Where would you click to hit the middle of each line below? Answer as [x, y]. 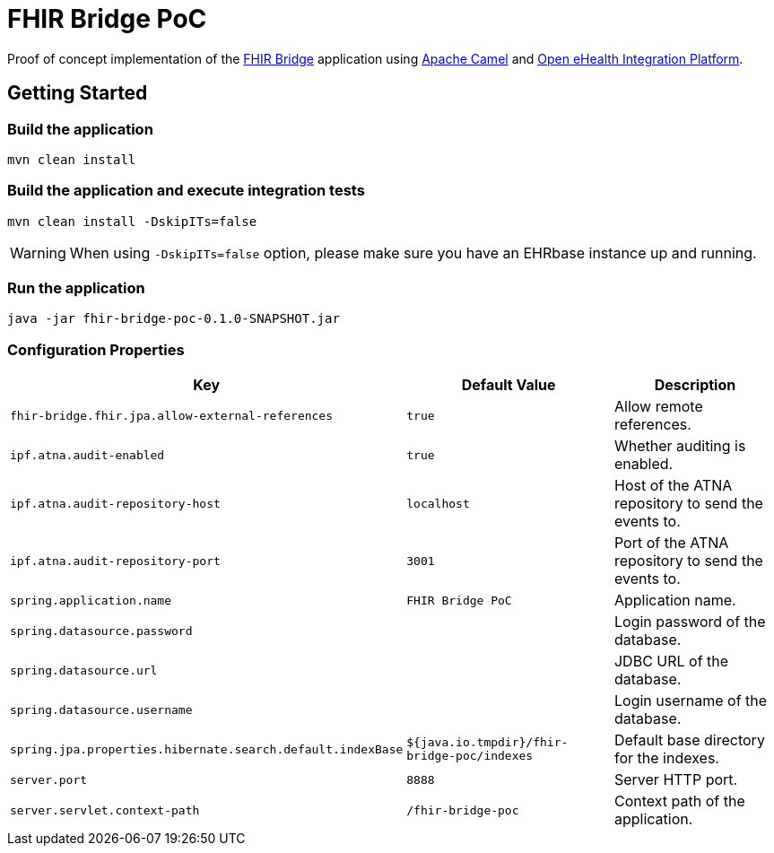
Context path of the [679, 801]
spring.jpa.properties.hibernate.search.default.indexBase [207, 749]
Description [695, 385]
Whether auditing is [680, 446]
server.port [49, 779]
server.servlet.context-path [105, 810]
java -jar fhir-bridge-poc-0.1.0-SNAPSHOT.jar [174, 319]
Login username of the [691, 701]
